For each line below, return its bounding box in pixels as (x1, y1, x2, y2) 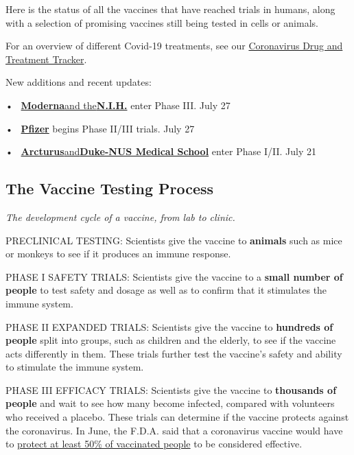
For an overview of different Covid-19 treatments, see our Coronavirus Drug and (5, 38, 343, 53)
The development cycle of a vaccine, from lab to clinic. (5, 209, 235, 224)
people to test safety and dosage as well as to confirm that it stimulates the (5, 283, 327, 297)
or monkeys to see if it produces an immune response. (5, 246, 231, 261)
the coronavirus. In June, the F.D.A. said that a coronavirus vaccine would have (5, 423, 343, 437)
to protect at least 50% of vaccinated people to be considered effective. (5, 436, 303, 451)
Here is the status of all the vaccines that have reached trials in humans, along (5, 2, 335, 16)
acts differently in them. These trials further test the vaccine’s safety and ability (5, 346, 342, 360)
